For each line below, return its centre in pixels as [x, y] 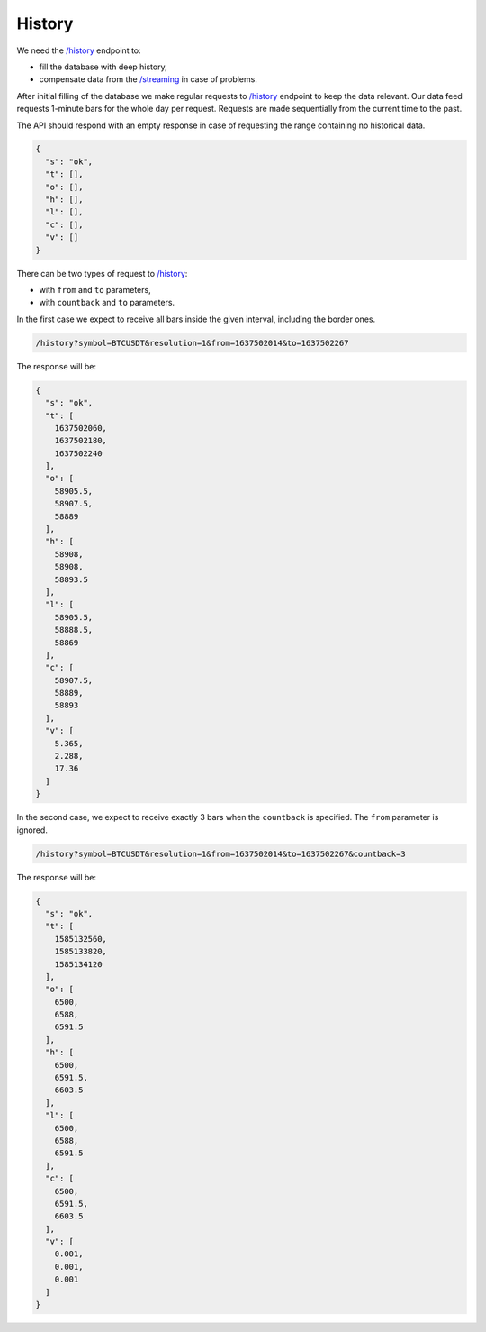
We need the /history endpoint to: [79, 50]
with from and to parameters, [95, 289]
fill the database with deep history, [103, 67]
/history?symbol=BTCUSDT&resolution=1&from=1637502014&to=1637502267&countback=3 [221, 853]
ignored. [32, 830]
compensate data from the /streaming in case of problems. [148, 79]
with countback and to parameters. [107, 303]
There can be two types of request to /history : [102, 273]
